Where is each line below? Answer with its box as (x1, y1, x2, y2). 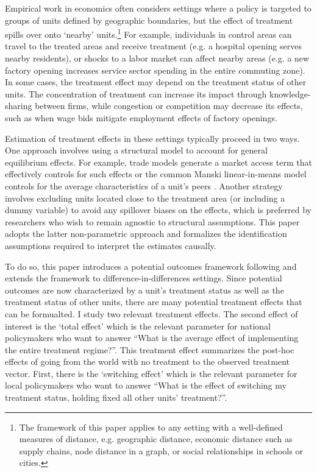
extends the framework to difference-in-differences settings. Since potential (5, 272, 282, 284)
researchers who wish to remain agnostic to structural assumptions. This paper (5, 215, 300, 228)
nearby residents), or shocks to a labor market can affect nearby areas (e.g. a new (5, 52, 310, 65)
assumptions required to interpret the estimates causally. (5, 239, 216, 252)
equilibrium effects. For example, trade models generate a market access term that (5, 155, 312, 168)
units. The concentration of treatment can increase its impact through (5, 87, 267, 100)
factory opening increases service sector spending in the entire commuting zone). (5, 63, 305, 76)
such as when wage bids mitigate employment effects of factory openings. (5, 111, 277, 124)
